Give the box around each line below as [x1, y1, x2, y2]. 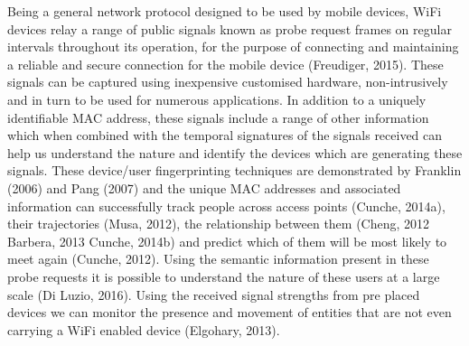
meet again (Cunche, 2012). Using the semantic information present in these [7, 249, 429, 268]
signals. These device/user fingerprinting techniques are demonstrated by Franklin [7, 161, 462, 180]
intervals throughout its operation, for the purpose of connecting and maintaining [7, 37, 459, 56]
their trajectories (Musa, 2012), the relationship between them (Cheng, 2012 [7, 214, 430, 233]
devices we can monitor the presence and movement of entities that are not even [7, 303, 452, 322]
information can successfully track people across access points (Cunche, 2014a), [7, 196, 446, 215]
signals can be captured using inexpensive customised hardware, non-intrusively [7, 72, 448, 91]
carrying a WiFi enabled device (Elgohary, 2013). [7, 320, 280, 339]
